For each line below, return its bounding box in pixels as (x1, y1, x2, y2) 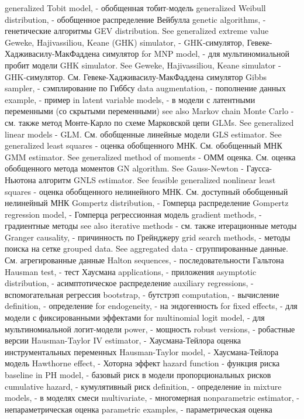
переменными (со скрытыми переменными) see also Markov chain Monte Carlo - (5, 105, 294, 117)
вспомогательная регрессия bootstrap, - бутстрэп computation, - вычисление (5, 288, 279, 300)
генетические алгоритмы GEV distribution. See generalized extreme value (5, 25, 269, 37)
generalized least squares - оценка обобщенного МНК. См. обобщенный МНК (5, 139, 282, 152)
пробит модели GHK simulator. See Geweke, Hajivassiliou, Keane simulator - (5, 59, 281, 71)
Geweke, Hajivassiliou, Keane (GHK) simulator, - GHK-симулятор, (5, 36, 244, 48)
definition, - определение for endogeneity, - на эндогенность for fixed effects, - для (5, 300, 298, 312)
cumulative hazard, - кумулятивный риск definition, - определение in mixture (5, 380, 282, 392)
